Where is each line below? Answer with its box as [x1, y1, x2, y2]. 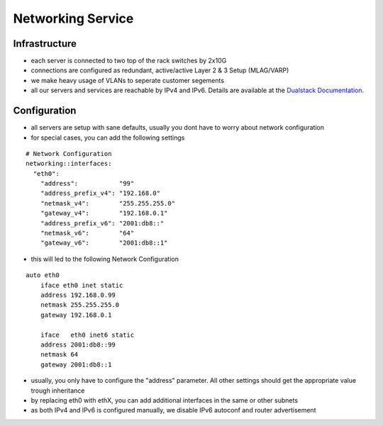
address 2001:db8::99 [40, 340, 116, 349]
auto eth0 [26, 271, 60, 279]
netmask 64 [40, 351, 79, 359]
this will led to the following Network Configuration [30, 254, 179, 263]
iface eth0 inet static [40, 281, 123, 289]
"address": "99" [40, 179, 135, 188]
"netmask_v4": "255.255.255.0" [40, 199, 176, 207]
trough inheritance [30, 386, 85, 395]
